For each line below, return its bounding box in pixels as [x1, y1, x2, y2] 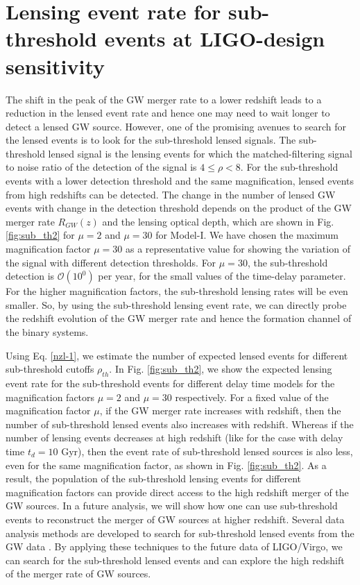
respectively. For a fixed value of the [175, 389, 329, 404]
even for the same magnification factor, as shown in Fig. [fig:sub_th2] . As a [6, 457, 327, 472]
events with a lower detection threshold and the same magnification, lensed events [6, 173, 354, 188]
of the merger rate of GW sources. [6, 566, 151, 581]
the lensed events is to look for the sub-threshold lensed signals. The [6, 133, 296, 147]
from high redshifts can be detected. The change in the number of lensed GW [6, 187, 336, 201]
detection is [6, 269, 55, 283]
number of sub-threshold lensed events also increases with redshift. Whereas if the [6, 416, 354, 431]
